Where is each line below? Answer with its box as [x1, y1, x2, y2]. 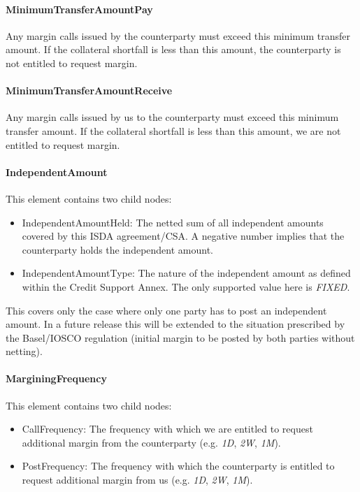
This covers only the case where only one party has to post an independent [6, 303, 327, 317]
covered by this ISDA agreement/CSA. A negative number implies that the [22, 229, 345, 243]
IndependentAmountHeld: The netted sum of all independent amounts [22, 215, 324, 229]
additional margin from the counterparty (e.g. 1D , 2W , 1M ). [22, 435, 281, 449]
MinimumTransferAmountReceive [6, 83, 173, 98]
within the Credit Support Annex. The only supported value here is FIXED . [22, 279, 350, 294]
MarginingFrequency [6, 371, 107, 386]
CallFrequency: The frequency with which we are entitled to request [22, 421, 313, 436]
